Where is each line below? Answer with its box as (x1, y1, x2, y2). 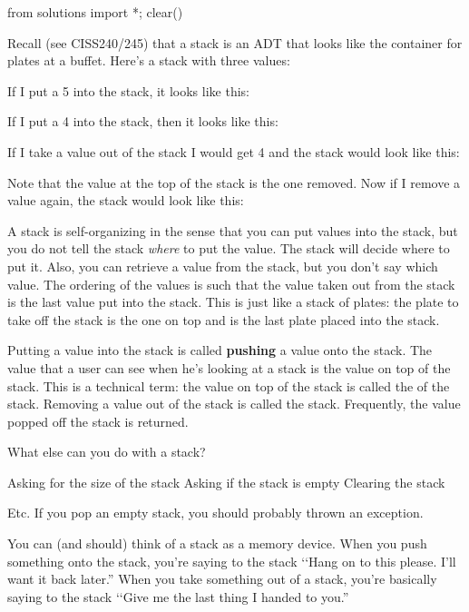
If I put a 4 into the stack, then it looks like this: (7, 112, 278, 131)
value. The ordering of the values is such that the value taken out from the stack (7, 274, 455, 293)
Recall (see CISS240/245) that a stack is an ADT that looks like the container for (7, 33, 463, 52)
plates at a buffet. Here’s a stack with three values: (7, 51, 290, 70)
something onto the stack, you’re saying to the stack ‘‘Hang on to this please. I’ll (7, 551, 456, 570)
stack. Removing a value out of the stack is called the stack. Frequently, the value (7, 394, 461, 413)
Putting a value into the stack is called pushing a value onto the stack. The (7, 341, 433, 360)
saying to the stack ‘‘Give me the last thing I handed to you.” (7, 587, 349, 606)
